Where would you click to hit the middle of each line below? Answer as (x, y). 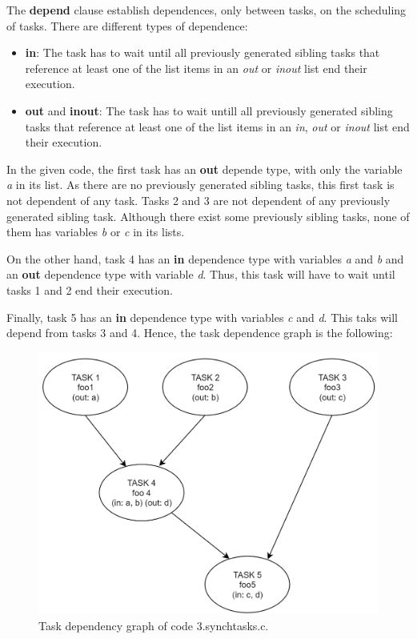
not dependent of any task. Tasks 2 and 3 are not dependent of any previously (198, 200)
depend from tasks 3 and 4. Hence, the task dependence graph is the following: (200, 333)
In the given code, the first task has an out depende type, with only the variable (204, 169)
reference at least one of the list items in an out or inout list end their (196, 68)
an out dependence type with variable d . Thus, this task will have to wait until (201, 274)
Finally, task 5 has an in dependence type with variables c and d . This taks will (202, 317)
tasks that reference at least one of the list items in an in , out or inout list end (217, 126)
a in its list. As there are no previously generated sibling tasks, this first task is (200, 185)
